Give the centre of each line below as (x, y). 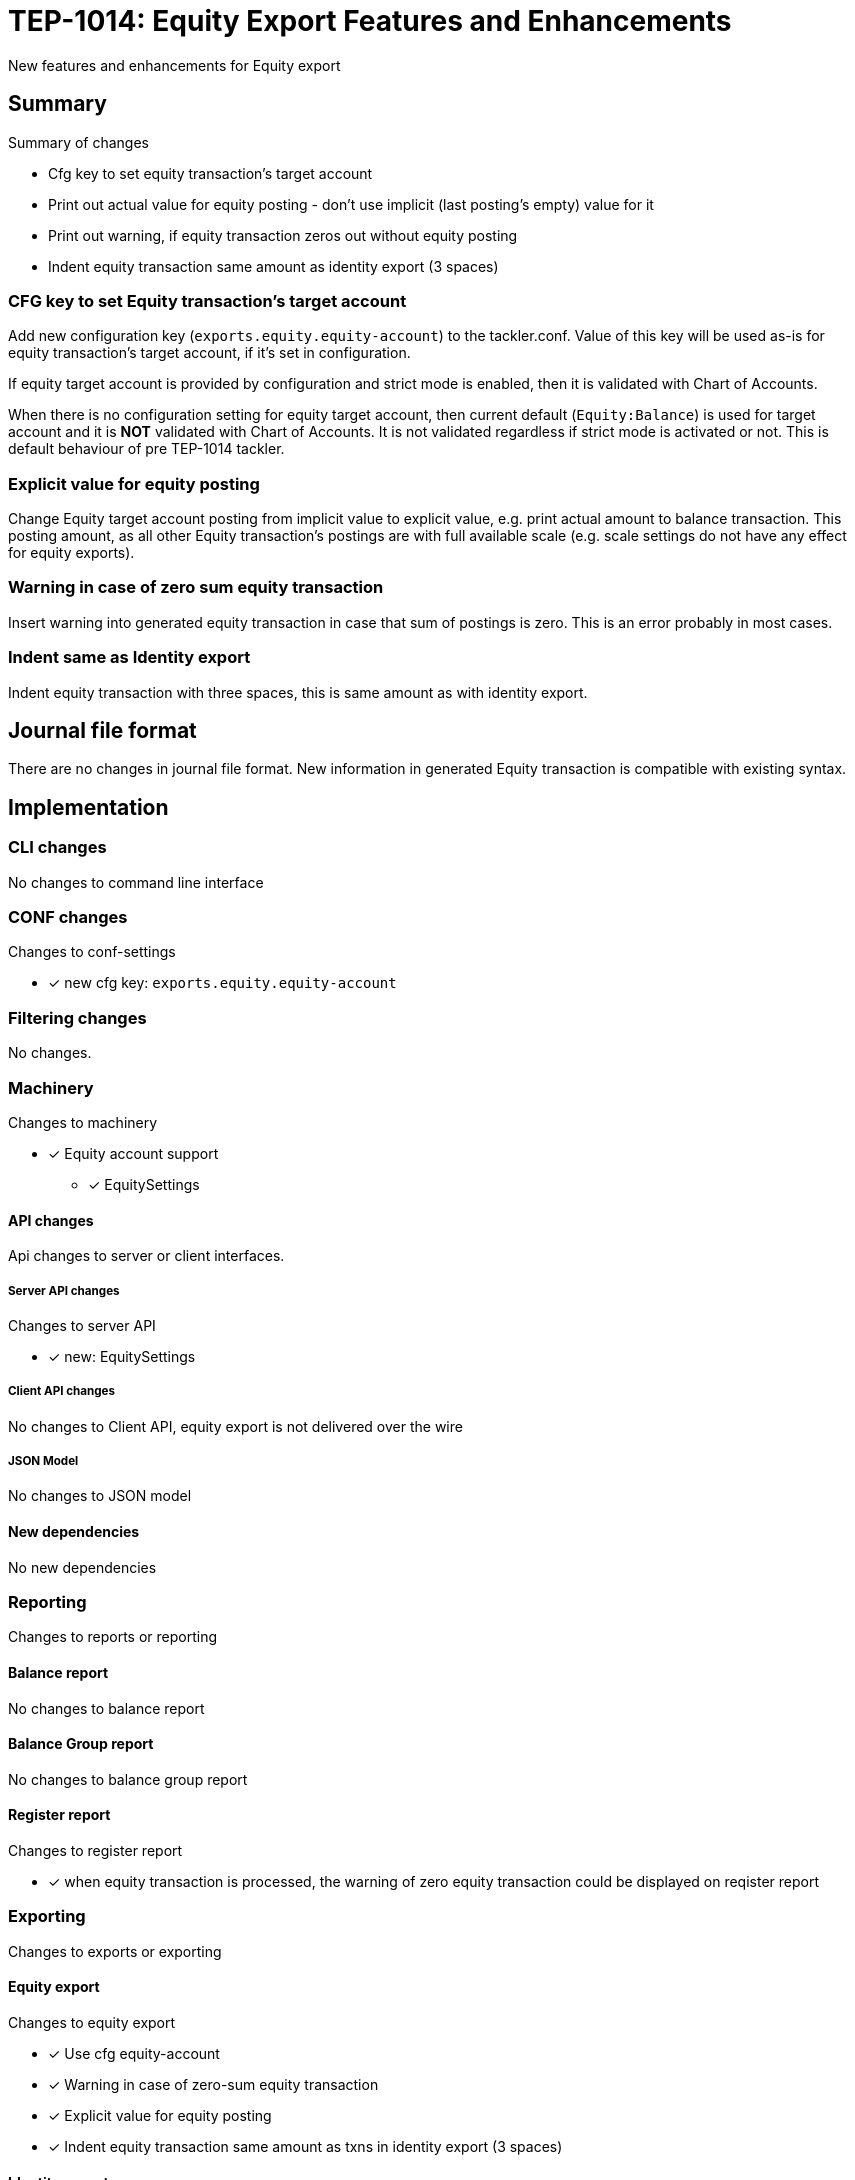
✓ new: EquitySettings (122, 1356)
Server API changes (64, 1290)
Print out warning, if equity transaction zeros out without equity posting (283, 235)
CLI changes (57, 847)
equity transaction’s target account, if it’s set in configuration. (209, 353)
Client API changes (62, 1391)
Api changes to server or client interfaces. (146, 1256)
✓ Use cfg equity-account (134, 2054)
